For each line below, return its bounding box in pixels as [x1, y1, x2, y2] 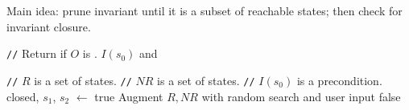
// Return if [6, 45, 67, 62]
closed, [6, 88, 39, 104]
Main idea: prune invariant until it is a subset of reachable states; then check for [6, 2, 403, 18]
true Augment [94, 88, 163, 104]
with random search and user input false [201, 88, 401, 104]
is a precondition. [296, 71, 382, 88]
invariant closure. [6, 18, 91, 35]
